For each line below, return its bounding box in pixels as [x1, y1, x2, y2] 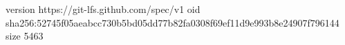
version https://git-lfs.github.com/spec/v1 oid [6, 2, 201, 16]
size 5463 [6, 29, 44, 43]
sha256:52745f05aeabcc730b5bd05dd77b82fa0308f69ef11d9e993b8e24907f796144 [6, 15, 339, 29]
